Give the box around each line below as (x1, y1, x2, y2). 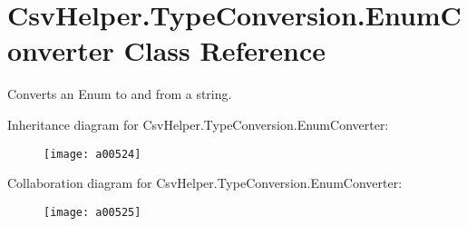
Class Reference (123, 32, 326, 69)
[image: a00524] (44, 147, 141, 161)
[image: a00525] (44, 205, 141, 219)
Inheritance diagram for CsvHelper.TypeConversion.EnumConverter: (7, 114, 389, 133)
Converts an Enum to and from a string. (7, 84, 232, 103)
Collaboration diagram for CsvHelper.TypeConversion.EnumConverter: (7, 173, 403, 192)
